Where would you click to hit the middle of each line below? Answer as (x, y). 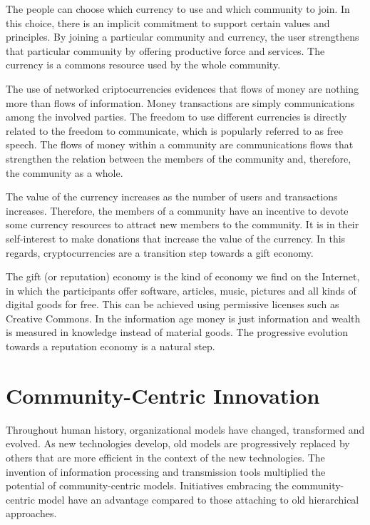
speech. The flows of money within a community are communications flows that (180, 144)
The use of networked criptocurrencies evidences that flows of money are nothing (183, 88)
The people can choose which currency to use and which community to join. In (178, 9)
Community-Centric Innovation (163, 395)
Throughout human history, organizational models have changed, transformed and (185, 429)
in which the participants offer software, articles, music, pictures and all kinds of (181, 290)
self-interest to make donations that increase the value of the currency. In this (176, 238)
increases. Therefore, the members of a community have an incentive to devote (177, 210)
